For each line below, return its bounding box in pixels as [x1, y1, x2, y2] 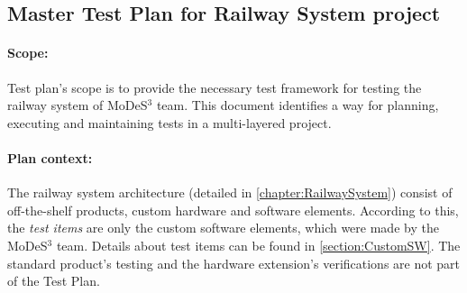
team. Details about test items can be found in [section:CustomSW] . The [56, 235, 461, 254]
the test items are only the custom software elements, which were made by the [7, 218, 439, 237]
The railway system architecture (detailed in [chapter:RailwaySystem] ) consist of [7, 183, 453, 202]
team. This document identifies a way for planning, [156, 96, 439, 114]
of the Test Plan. [7, 271, 100, 290]
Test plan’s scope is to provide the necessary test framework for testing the [7, 78, 422, 96]
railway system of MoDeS [7, 96, 148, 114]
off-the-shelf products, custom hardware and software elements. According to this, [7, 200, 459, 219]
